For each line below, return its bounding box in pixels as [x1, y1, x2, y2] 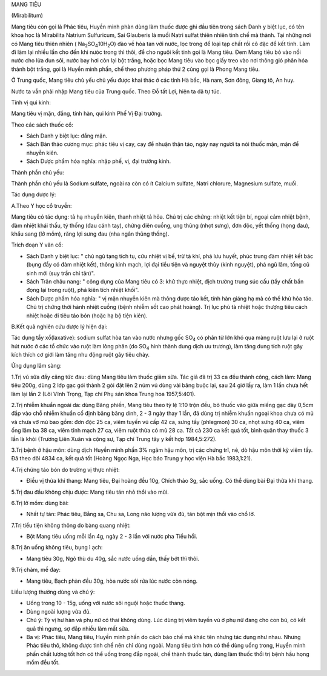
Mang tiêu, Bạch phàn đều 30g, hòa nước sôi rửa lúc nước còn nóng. [26, 577, 198, 585]
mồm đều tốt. [26, 659, 60, 666]
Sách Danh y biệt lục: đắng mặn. [26, 132, 108, 139]
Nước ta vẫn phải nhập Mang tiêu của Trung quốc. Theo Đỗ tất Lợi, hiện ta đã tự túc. [11, 88, 221, 95]
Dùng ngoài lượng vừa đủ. [26, 608, 91, 615]
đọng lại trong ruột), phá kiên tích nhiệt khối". [26, 287, 139, 294]
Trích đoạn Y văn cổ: [11, 241, 64, 248]
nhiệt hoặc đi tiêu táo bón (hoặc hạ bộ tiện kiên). [26, 312, 148, 319]
